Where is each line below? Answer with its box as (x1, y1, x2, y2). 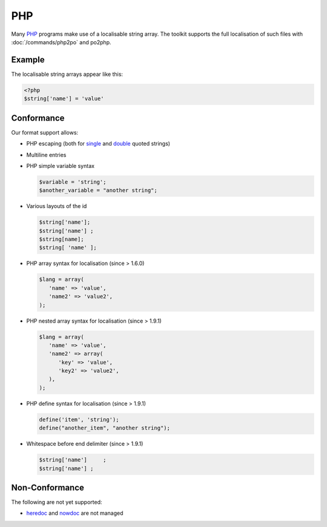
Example (11, 55, 45, 65)
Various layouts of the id (26, 203, 87, 210)
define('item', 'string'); (39, 416, 119, 423)
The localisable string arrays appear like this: (11, 70, 124, 78)
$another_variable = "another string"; (39, 187, 157, 194)
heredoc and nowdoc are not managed (26, 509, 124, 517)
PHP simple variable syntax (26, 162, 95, 169)
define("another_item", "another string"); (39, 425, 171, 432)
